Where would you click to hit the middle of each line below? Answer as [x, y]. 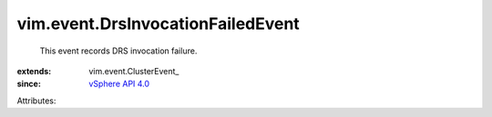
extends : [34, 71]
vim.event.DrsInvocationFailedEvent [158, 24]
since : [29, 84]
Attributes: [36, 101]
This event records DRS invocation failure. [118, 51]
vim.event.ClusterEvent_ [134, 71]
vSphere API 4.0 [119, 84]
